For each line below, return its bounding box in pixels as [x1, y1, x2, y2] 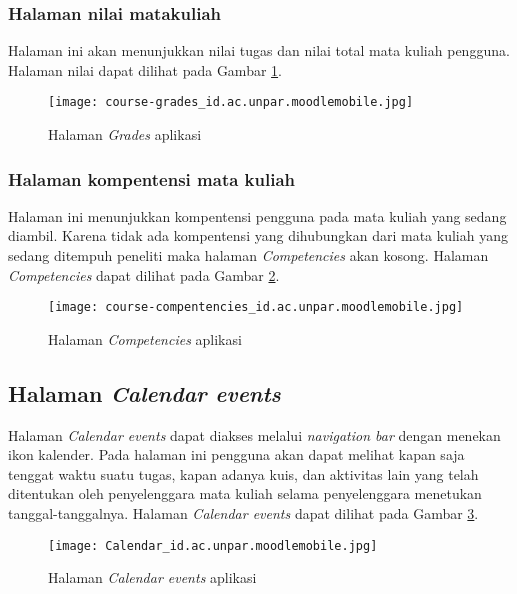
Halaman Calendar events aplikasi [48, 567, 257, 588]
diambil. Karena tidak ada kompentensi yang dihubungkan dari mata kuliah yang [8, 225, 508, 246]
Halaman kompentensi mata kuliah [8, 166, 296, 191]
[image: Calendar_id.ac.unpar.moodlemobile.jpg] [48, 538, 378, 553]
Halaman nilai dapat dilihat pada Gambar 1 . [8, 59, 282, 80]
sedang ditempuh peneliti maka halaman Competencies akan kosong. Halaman [8, 245, 489, 266]
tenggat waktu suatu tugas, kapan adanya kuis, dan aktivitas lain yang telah [8, 463, 479, 484]
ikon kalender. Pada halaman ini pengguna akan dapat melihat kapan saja [8, 444, 465, 465]
